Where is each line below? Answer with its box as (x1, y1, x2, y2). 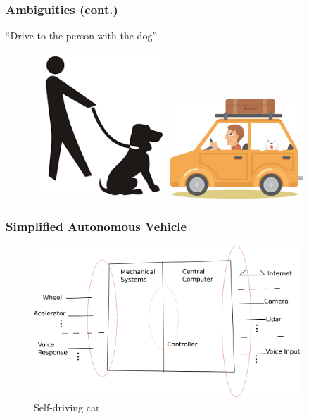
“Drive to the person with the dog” (6, 28, 158, 43)
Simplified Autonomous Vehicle (6, 217, 187, 234)
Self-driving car (34, 399, 100, 414)
